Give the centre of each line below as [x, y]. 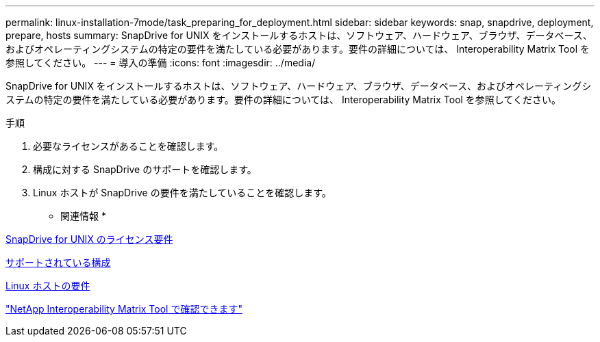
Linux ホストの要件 [48, 286]
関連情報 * [83, 216]
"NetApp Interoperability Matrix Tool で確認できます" [124, 309]
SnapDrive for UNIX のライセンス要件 [89, 239]
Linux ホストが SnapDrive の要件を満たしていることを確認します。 [182, 193]
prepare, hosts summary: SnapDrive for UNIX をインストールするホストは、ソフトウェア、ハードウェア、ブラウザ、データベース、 [299, 35]
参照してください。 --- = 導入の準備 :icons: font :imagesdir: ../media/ [161, 63]
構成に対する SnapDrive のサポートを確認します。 [145, 169]
